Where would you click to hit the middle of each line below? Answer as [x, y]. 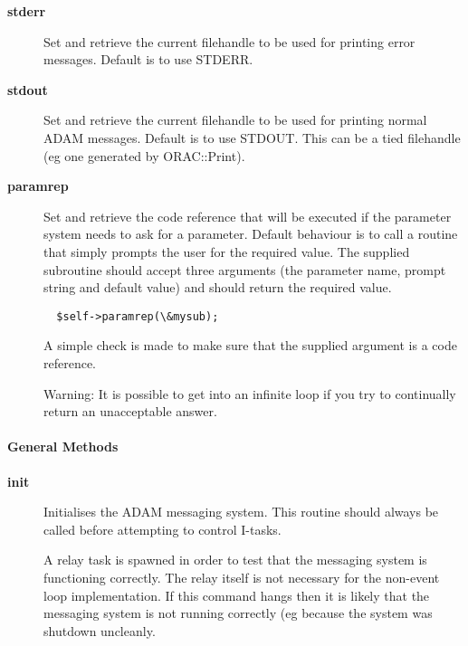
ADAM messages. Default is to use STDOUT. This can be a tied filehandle [252, 137]
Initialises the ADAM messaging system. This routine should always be [241, 512]
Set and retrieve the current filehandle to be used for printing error [229, 41]
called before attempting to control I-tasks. [162, 529]
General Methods [63, 446]
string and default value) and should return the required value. [218, 287]
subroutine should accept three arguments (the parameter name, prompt [245, 269]
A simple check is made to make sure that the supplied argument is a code [250, 345]
